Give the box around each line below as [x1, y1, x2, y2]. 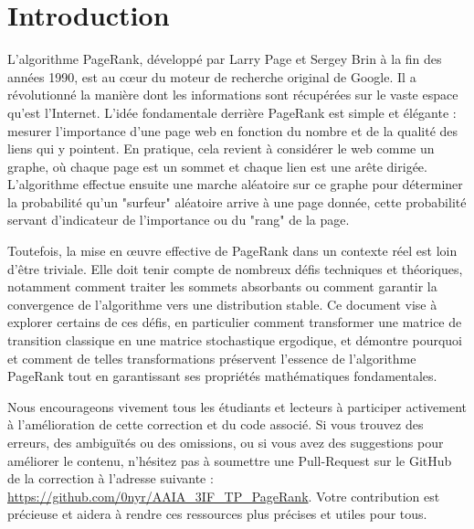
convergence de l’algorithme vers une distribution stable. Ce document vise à [7, 294, 437, 313]
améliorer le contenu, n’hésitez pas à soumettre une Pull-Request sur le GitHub [7, 450, 452, 470]
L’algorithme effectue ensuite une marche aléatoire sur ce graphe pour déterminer [7, 175, 463, 194]
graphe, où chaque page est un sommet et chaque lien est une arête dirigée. [7, 156, 427, 175]
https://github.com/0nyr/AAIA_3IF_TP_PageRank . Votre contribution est [7, 486, 440, 505]
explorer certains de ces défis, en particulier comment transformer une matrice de [7, 312, 462, 332]
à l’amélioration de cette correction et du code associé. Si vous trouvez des [7, 415, 424, 434]
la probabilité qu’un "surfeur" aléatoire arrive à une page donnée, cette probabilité [7, 192, 467, 211]
